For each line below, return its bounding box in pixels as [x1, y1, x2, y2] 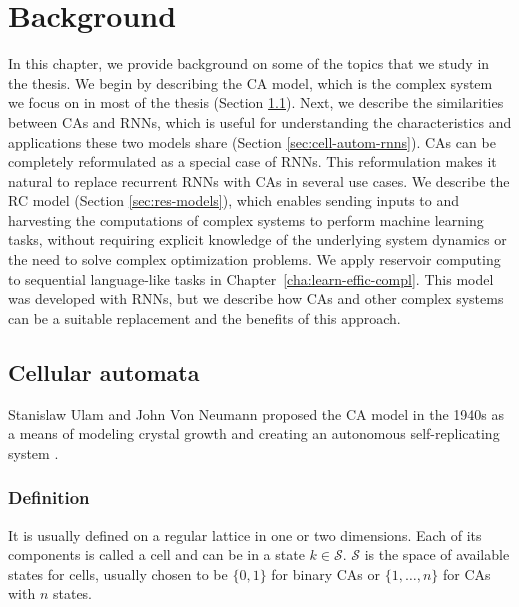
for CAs [442, 563, 491, 584]
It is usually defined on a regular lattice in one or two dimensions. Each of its [8, 524, 482, 545]
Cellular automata [8, 356, 200, 387]
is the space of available [364, 544, 510, 565]
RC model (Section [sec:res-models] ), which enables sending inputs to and [8, 190, 460, 211]
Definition [8, 485, 90, 510]
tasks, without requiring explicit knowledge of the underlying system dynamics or [8, 229, 507, 250]
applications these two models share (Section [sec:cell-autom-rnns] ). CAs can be [8, 131, 496, 152]
